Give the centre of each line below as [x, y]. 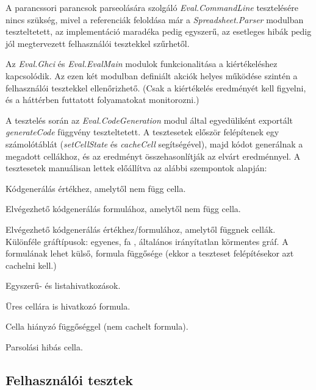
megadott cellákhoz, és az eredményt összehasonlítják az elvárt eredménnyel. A [153, 156]
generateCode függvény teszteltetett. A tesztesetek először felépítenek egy [142, 132]
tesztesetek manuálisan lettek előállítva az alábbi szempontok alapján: [136, 168]
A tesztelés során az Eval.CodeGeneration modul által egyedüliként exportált [149, 120]
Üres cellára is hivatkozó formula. [68, 306]
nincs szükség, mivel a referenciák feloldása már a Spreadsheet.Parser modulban [155, 19]
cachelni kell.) [31, 265]
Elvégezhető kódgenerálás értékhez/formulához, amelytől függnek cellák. [141, 229]
